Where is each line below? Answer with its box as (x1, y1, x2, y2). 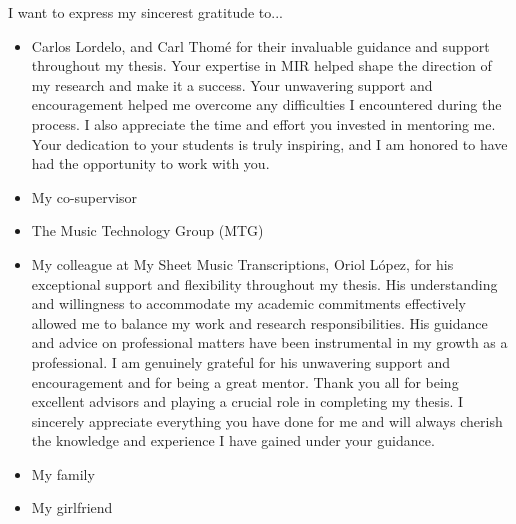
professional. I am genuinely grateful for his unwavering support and (31, 351, 451, 372)
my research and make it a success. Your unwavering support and (31, 74, 433, 95)
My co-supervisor (31, 186, 138, 207)
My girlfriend (31, 497, 113, 518)
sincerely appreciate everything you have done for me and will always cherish (31, 410, 503, 431)
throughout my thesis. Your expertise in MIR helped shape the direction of (31, 55, 492, 76)
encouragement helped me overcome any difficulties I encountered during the (31, 94, 502, 115)
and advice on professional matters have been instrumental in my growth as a (31, 332, 508, 353)
